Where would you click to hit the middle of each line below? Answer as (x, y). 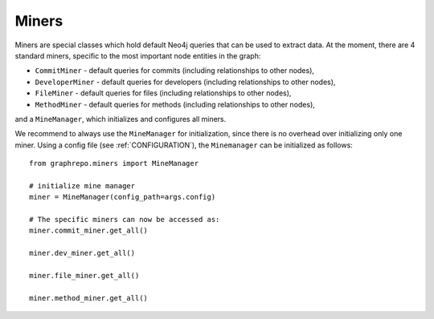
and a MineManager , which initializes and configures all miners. (121, 119)
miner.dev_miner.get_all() (82, 253)
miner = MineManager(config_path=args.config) (123, 197)
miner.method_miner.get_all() (89, 298)
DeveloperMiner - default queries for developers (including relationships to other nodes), (185, 82)
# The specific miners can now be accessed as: (125, 220)
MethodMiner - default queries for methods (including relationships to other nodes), (175, 104)
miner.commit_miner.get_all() (89, 231)
